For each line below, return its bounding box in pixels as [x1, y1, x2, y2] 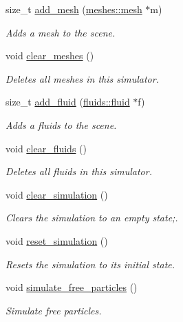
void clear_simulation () [6, 187, 108, 201]
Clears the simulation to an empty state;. [6, 210, 178, 225]
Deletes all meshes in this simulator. [6, 71, 159, 85]
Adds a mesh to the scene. [6, 25, 116, 39]
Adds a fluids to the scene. [6, 117, 117, 132]
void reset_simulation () [6, 233, 108, 248]
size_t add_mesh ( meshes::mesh [6, 2, 142, 16]
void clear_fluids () [6, 141, 87, 155]
